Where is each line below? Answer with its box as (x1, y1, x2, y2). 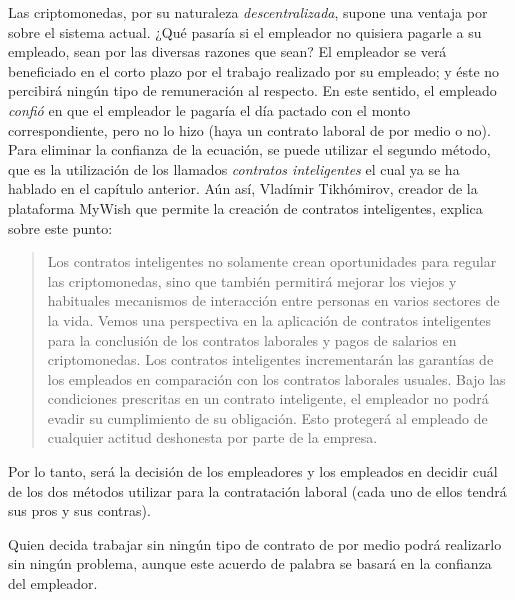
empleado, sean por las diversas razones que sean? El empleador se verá (8, 41, 447, 62)
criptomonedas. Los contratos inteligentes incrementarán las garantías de (47, 349, 494, 370)
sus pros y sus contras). (8, 500, 151, 521)
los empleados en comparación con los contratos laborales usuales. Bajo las (47, 368, 506, 389)
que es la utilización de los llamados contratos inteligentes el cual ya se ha (8, 158, 460, 179)
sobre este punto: (8, 217, 113, 238)
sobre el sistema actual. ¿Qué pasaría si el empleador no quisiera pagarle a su (8, 21, 482, 42)
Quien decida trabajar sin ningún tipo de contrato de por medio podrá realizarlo (8, 533, 502, 554)
